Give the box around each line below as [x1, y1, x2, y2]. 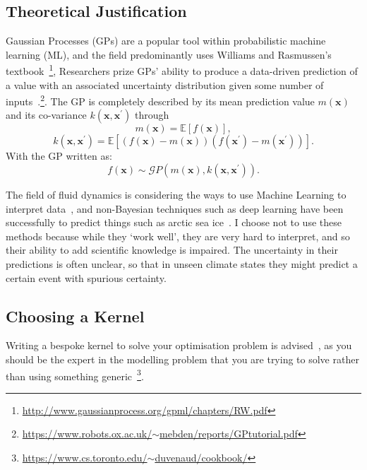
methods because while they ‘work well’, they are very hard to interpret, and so [6, 228, 350, 243]
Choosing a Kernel [6, 305, 145, 327]
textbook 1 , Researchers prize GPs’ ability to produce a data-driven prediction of [6, 61, 358, 78]
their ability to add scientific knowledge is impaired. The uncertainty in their [6, 242, 338, 257]
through [134, 107, 169, 122]
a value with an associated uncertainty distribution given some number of [6, 77, 324, 92]
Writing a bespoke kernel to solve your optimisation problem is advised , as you [6, 338, 352, 353]
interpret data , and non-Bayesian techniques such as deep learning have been [6, 201, 344, 216]
